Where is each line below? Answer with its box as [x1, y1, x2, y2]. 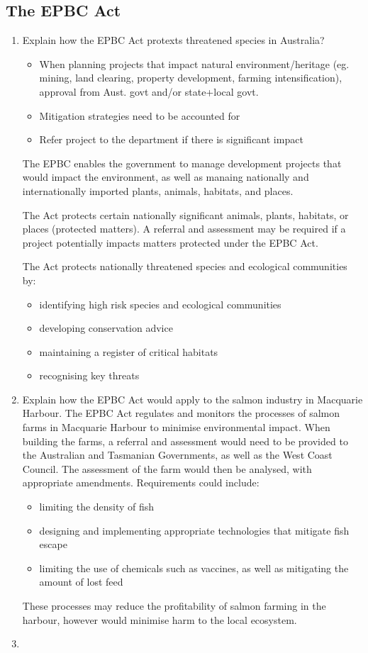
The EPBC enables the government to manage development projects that [22, 155, 342, 170]
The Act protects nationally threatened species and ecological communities [22, 259, 347, 274]
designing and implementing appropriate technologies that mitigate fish [39, 523, 350, 537]
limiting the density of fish [39, 499, 155, 514]
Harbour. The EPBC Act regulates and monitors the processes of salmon [22, 406, 340, 420]
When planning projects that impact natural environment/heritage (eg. [39, 56, 350, 71]
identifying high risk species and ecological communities [39, 296, 281, 311]
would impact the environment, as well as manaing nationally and [22, 169, 309, 184]
